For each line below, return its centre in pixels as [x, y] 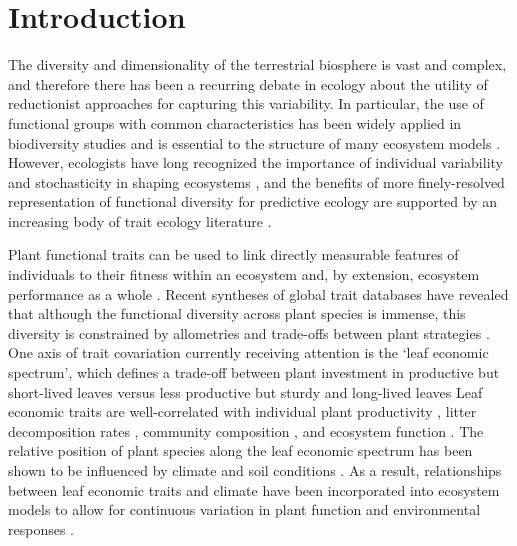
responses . [41, 528]
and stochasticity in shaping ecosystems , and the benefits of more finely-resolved [256, 181]
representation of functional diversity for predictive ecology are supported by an [252, 201]
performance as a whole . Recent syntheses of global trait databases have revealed [258, 293]
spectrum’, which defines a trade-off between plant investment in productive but [254, 372]
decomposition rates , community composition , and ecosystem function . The [246, 430]
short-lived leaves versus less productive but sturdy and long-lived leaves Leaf [245, 391]
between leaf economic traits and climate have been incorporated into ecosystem [254, 489]
